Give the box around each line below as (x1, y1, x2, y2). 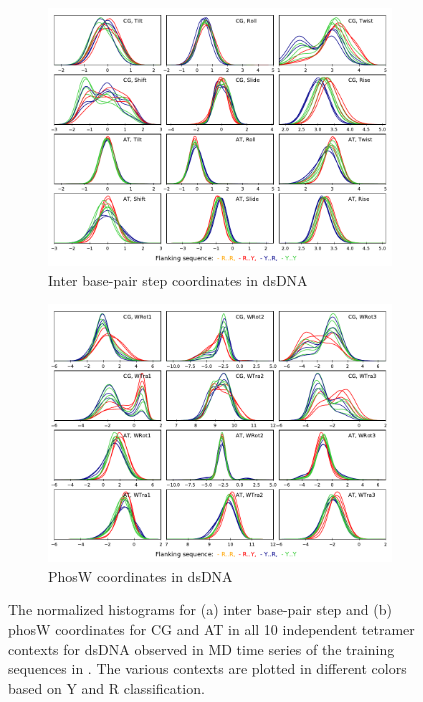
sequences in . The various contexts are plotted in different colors (8, 658, 407, 679)
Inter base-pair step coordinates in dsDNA (48, 269, 308, 290)
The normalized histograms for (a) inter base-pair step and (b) (8, 599, 392, 620)
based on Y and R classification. (8, 677, 205, 698)
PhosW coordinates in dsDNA (48, 565, 233, 586)
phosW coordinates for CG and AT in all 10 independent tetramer (8, 618, 415, 639)
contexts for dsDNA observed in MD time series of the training (8, 638, 395, 659)
